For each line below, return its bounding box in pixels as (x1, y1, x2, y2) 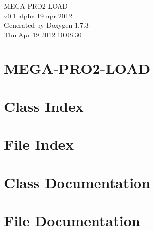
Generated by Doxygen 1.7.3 (4, 20, 89, 30)
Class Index (4, 96, 84, 116)
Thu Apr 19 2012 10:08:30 (4, 29, 82, 39)
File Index (4, 134, 74, 154)
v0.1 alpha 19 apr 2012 (4, 10, 72, 20)
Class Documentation (4, 172, 151, 192)
